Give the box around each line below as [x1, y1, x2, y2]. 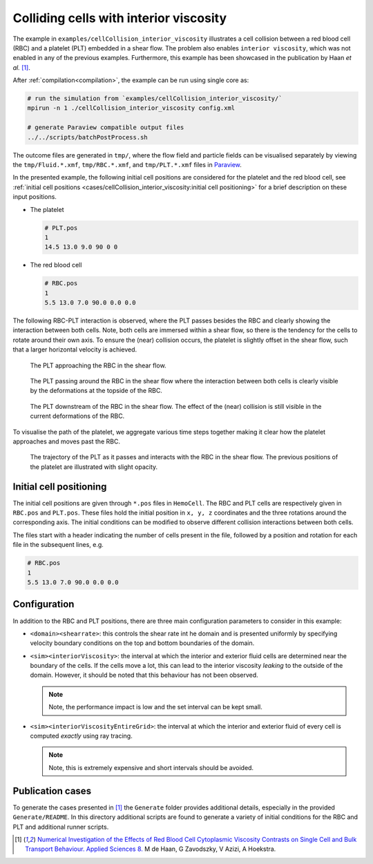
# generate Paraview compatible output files [27, 124, 184, 131]
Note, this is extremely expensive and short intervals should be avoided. [48, 763, 254, 771]
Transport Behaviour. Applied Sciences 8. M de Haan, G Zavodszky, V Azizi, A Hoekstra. [25, 845, 276, 853]
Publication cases [12, 785, 92, 797]
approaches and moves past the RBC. [12, 437, 121, 445]
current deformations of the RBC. [30, 412, 125, 421]
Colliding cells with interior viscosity [12, 10, 227, 26]
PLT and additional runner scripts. [12, 823, 109, 831]
